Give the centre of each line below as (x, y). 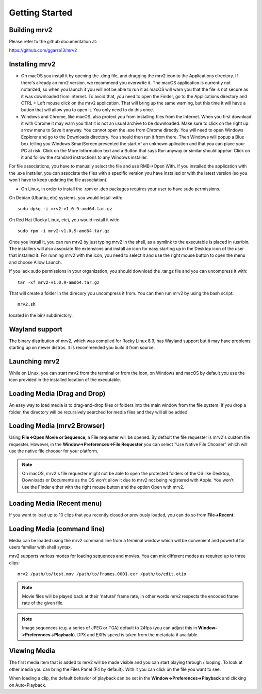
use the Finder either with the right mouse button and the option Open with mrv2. (103, 487)
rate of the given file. (43, 603)
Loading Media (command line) (57, 529)
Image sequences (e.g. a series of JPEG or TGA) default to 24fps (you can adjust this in (110, 628)
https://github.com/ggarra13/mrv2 (43, 50)
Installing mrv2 (32, 64)
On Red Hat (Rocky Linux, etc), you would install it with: (64, 220)
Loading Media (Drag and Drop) (57, 394)
